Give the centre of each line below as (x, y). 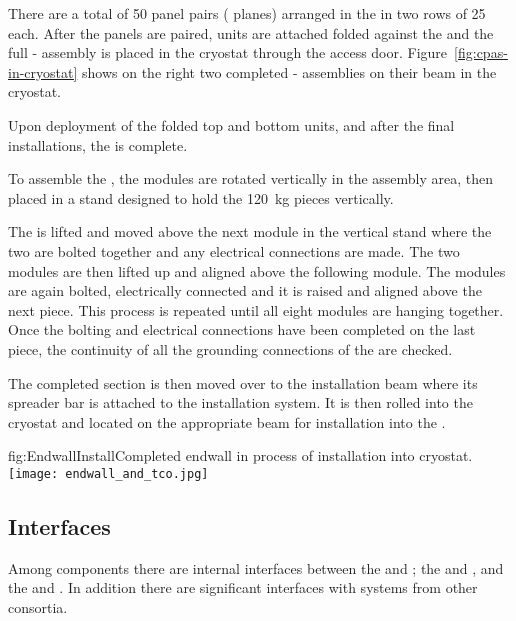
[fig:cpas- (481, 52)
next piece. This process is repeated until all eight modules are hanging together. (256, 309)
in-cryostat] (43, 71)
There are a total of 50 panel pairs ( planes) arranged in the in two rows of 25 (247, 13)
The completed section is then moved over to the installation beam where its (243, 382)
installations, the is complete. (98, 144)
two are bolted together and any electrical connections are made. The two (234, 250)
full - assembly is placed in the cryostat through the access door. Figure (228, 52)
